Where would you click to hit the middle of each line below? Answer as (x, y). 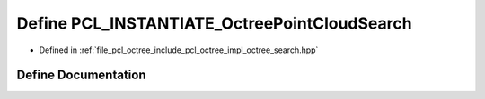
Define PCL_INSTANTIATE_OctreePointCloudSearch (214, 23)
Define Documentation (81, 75)
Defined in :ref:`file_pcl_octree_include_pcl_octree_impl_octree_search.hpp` (179, 50)
